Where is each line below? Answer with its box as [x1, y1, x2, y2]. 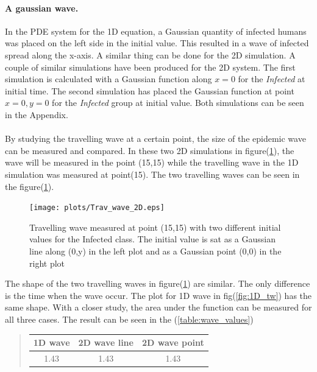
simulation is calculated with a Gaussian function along [5, 72, 212, 85]
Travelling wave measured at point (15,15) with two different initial [29, 220, 281, 233]
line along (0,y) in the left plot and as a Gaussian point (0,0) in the [29, 244, 282, 257]
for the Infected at [238, 72, 305, 85]
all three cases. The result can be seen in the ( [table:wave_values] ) [5, 312, 254, 325]
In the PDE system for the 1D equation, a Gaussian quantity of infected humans [5, 24, 307, 37]
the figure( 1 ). [5, 180, 54, 192]
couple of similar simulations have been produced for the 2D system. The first [5, 60, 296, 73]
